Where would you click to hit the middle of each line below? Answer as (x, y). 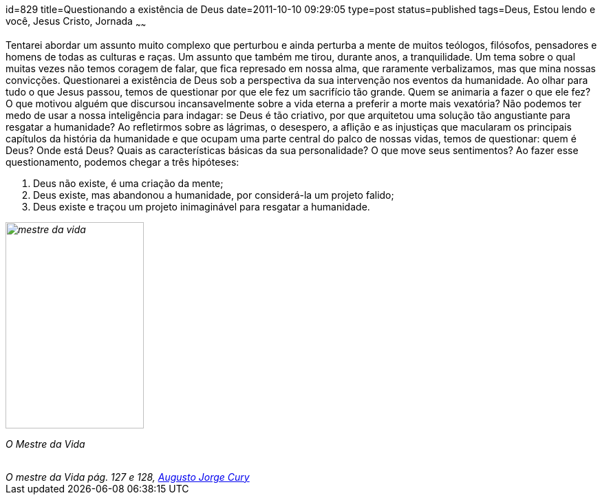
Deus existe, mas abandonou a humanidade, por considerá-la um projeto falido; (214, 195)
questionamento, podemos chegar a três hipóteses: (122, 162)
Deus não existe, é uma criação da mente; (128, 183)
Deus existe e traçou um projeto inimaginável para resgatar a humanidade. (202, 206)
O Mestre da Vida (45, 444)
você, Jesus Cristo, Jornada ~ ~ (76, 22)
